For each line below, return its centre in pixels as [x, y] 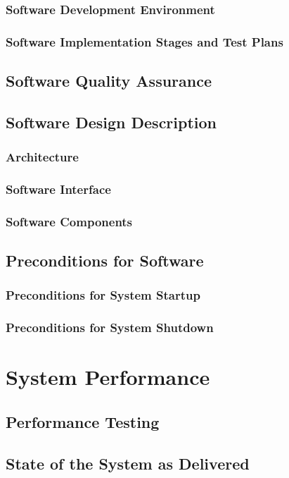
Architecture [42, 157]
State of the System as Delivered [128, 463]
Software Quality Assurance [109, 81]
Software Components [69, 221]
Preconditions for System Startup [103, 295]
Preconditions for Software [105, 261]
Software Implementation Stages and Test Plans [144, 41]
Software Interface [58, 189]
